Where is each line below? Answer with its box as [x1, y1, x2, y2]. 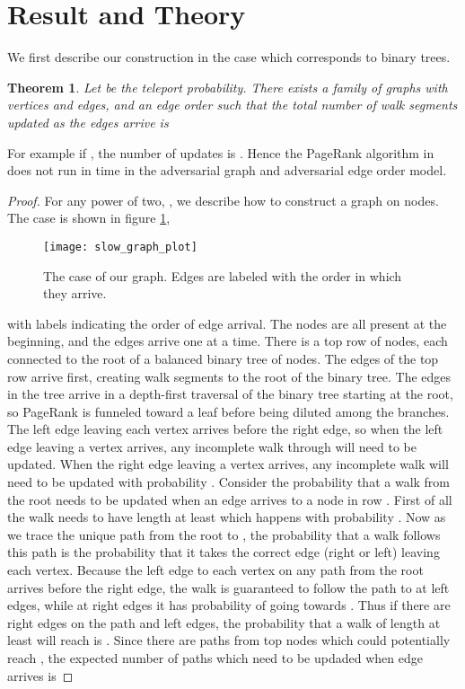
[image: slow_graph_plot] [43, 240, 197, 253]
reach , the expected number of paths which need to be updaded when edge [7, 649, 423, 667]
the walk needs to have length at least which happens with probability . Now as [7, 508, 446, 526]
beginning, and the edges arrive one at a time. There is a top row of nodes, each [7, 331, 448, 350]
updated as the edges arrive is [7, 112, 169, 131]
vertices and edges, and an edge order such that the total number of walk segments [7, 95, 458, 114]
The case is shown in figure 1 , [7, 208, 171, 227]
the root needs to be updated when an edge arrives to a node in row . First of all [7, 490, 452, 508]
